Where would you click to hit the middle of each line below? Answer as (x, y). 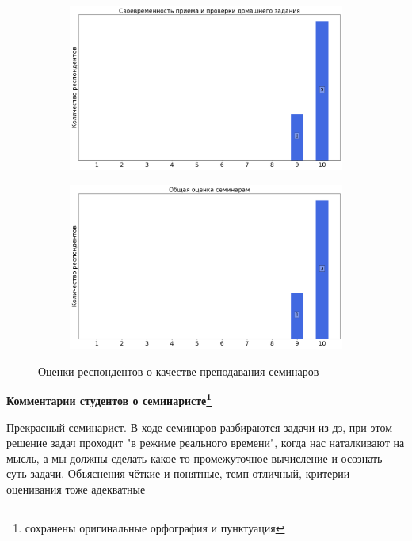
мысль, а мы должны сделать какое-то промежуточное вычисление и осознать (195, 458)
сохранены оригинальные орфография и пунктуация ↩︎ (155, 527)
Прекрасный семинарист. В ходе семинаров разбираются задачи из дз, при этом (200, 427)
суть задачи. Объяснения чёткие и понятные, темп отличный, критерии (178, 473)
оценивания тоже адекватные (76, 488)
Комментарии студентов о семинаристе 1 (109, 399)
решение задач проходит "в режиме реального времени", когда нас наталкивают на (206, 443)
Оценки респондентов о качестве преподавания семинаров (179, 371)
